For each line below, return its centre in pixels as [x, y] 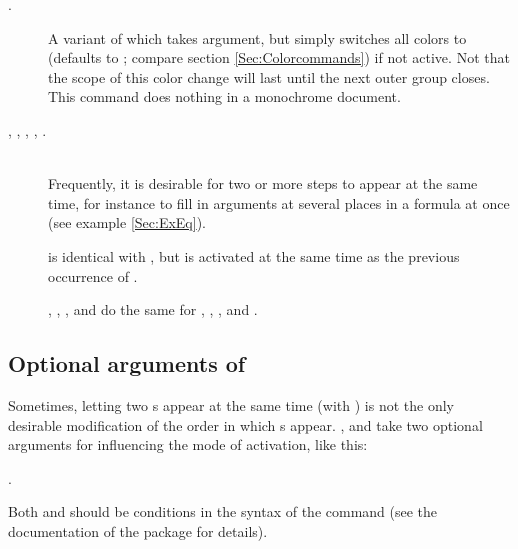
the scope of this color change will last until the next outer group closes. [269, 76]
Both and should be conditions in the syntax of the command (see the [223, 511]
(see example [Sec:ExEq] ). [127, 222]
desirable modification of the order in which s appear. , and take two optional [245, 424]
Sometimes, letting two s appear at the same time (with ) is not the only [231, 404]
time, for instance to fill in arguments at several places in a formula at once [279, 202]
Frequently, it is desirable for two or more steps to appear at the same [263, 183]
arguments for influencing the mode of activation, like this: [188, 444]
